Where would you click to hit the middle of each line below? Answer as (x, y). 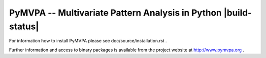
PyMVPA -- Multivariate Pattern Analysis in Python (115, 13)
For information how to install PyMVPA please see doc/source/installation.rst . (88, 41)
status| (24, 26)
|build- (238, 13)
